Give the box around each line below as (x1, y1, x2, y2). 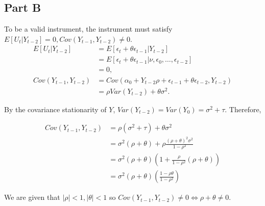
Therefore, (229, 104, 261, 114)
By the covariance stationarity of (4, 104, 107, 114)
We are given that (4, 192, 60, 202)
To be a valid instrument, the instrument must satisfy (4, 23, 173, 34)
